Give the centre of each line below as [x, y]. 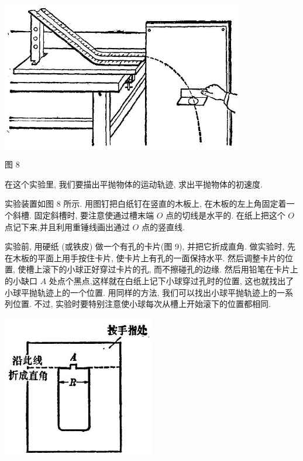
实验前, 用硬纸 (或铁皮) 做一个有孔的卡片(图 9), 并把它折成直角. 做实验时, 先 [150, 246]
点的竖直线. [163, 226]
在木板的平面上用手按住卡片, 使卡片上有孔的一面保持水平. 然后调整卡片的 [145, 257]
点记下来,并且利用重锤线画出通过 [67, 226]
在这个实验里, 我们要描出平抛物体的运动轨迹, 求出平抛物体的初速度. [134, 184]
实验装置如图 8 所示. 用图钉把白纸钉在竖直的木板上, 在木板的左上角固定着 [146, 204]
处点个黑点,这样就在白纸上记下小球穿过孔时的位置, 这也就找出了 [171, 281]
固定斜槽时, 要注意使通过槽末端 [94, 215]
